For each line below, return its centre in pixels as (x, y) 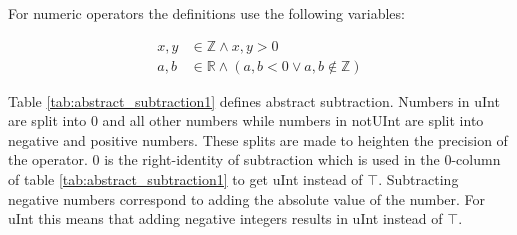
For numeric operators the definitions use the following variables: (206, 13)
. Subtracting (418, 179)
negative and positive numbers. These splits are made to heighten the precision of (258, 139)
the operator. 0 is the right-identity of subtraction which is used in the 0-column (254, 159)
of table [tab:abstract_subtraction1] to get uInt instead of (185, 179)
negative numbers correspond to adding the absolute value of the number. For (247, 198)
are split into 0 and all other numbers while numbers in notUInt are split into (246, 120)
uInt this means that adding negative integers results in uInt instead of (225, 218)
